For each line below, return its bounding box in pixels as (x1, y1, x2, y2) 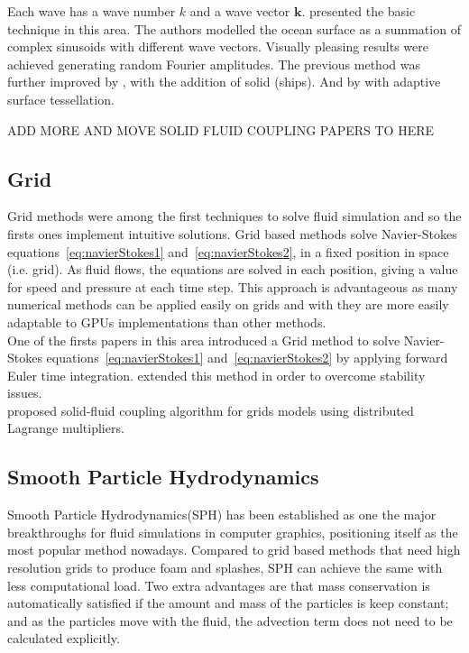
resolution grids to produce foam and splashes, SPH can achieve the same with (7, 558, 443, 577)
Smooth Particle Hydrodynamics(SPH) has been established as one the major (7, 505, 437, 524)
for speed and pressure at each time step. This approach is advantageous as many (7, 277, 458, 296)
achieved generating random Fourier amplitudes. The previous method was (7, 54, 420, 73)
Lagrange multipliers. (7, 418, 124, 437)
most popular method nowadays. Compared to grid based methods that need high (7, 540, 461, 559)
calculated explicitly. (7, 629, 120, 648)
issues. (7, 383, 42, 402)
